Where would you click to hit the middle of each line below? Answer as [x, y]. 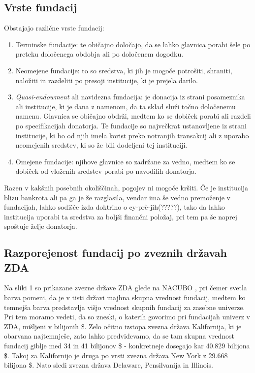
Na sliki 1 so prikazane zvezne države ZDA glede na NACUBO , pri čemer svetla [126, 288]
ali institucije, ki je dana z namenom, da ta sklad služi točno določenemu [126, 106]
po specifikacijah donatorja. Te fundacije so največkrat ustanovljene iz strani [131, 125]
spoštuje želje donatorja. [41, 226]
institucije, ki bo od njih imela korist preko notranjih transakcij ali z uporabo [132, 135]
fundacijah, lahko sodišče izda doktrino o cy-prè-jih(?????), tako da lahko [114, 207]
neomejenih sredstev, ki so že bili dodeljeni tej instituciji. [101, 145]
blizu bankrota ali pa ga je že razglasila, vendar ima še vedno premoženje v [117, 197]
